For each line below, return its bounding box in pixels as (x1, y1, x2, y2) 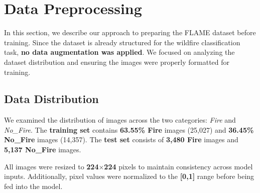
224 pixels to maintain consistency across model (104, 161, 253, 171)
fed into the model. (4, 180, 63, 191)
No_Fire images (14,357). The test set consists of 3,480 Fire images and (4, 134, 238, 145)
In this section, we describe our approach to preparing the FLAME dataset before (4, 27, 256, 38)
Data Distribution (4, 91, 99, 107)
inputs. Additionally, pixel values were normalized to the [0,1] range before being (4, 171, 254, 181)
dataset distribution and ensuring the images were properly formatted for (4, 56, 230, 67)
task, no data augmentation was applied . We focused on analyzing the (4, 47, 235, 57)
